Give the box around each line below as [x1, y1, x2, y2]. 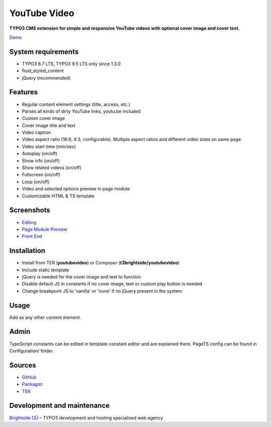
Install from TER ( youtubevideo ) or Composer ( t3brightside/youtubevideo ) [22, 260, 180, 266]
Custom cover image [22, 115, 65, 121]
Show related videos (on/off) [22, 165, 82, 171]
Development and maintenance [9, 401, 110, 410]
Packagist [22, 381, 43, 387]
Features [9, 88, 38, 97]
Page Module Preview [22, 226, 67, 232]
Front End [22, 233, 42, 239]
